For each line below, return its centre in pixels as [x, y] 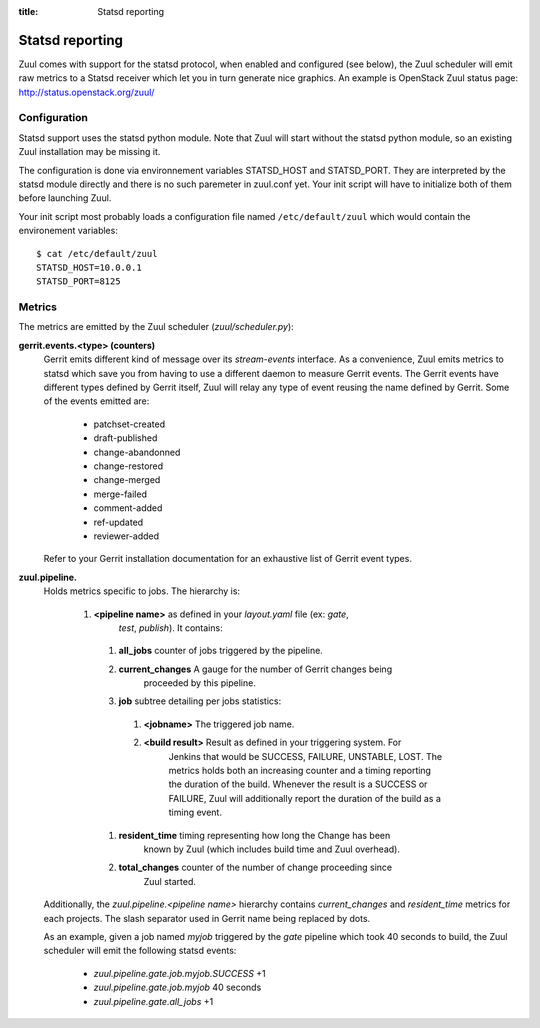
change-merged [127, 480]
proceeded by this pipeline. [200, 683]
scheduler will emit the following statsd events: [140, 951]
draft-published [125, 438]
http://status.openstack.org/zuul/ [86, 92]
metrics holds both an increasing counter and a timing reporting [300, 771]
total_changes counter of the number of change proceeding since [255, 867]
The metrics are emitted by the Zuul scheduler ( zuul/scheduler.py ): [156, 327]
